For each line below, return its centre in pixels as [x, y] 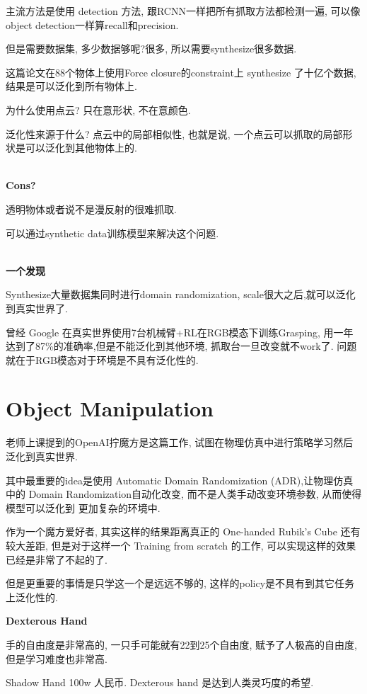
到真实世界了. [37, 308]
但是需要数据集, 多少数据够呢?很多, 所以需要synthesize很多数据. [151, 49]
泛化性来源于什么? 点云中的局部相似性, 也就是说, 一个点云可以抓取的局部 [174, 133]
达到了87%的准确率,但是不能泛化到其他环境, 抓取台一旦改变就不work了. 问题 [181, 346]
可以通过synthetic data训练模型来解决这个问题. [112, 233]
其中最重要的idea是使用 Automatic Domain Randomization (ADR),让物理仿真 [180, 480]
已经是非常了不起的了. [57, 559]
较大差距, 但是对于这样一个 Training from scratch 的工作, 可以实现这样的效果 [181, 545]
